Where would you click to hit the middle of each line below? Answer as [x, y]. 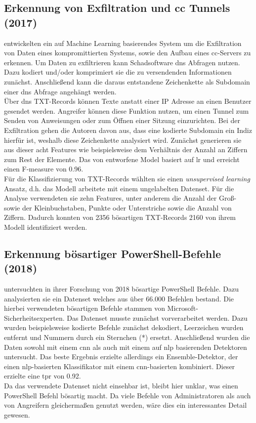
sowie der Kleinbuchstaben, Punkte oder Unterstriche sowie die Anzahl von [118, 207]
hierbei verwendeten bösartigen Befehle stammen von [85, 308]
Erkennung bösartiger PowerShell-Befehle [112, 253]
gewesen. [17, 414]
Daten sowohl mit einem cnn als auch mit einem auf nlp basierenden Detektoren [126, 347]
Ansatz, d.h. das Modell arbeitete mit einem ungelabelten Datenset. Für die [119, 188]
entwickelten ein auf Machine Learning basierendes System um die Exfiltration [123, 43]
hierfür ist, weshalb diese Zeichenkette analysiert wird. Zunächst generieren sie [123, 140]
